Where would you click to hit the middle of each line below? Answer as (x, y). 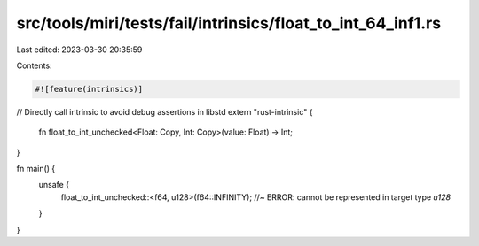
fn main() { (36, 169)
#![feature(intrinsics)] (89, 89)
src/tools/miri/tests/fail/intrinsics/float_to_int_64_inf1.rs (229, 23)
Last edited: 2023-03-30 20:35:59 (79, 50)
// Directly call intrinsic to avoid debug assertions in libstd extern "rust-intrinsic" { (165, 111)
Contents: (34, 65)
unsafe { (54, 185)
